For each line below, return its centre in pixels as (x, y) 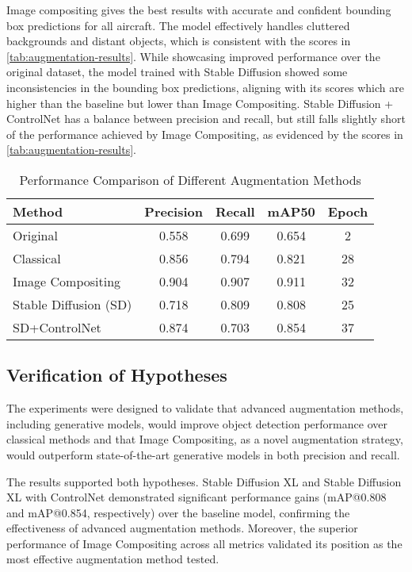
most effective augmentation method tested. (113, 559)
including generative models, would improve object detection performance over (197, 423)
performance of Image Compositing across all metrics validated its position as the (204, 543)
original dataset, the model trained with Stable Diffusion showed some (177, 72)
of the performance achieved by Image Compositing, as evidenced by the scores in (205, 134)
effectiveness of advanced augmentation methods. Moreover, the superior (182, 528)
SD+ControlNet (57, 327)
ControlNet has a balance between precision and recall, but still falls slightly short (206, 119)
